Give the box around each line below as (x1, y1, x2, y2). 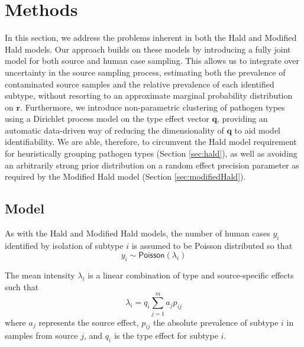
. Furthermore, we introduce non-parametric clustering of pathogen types (20, 100, 285, 113)
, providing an (217, 112, 268, 125)
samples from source (5, 329, 78, 342)
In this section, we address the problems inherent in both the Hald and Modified (5, 31, 297, 44)
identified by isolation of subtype (5, 239, 124, 251)
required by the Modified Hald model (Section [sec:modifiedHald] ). (5, 170, 246, 183)
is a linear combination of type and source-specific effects (88, 269, 294, 281)
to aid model (234, 124, 281, 136)
